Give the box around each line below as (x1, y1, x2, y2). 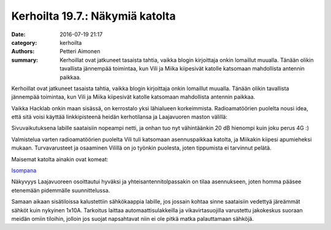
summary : (11, 56, 39, 64)
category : (11, 39, 37, 46)
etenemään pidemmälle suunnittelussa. (11, 186, 110, 194)
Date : (11, 31, 26, 38)
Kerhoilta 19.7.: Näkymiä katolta (11, 9, 176, 23)
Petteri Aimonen (59, 48, 101, 55)
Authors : (11, 48, 35, 55)
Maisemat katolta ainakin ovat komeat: (11, 155, 108, 163)
